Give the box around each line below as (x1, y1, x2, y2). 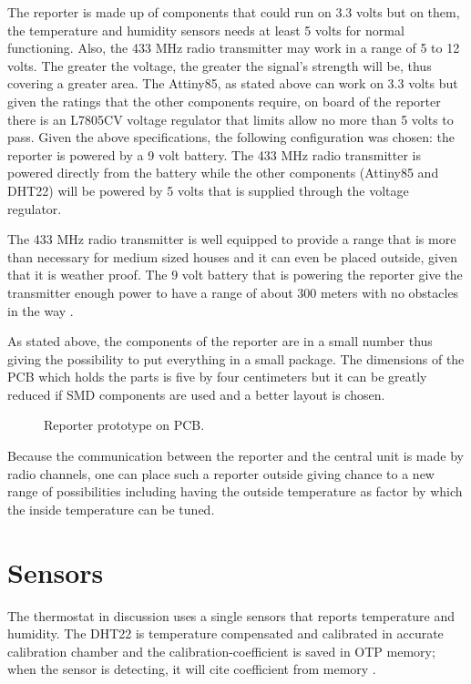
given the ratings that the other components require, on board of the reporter (7, 91, 441, 110)
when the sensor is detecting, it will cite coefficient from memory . (7, 659, 376, 679)
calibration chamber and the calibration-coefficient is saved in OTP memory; (7, 641, 435, 660)
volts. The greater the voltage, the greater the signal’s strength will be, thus (7, 56, 432, 75)
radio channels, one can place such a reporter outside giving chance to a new (7, 464, 435, 483)
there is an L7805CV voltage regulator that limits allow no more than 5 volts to (7, 109, 454, 128)
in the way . (7, 301, 74, 320)
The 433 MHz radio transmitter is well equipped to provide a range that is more (7, 230, 456, 249)
